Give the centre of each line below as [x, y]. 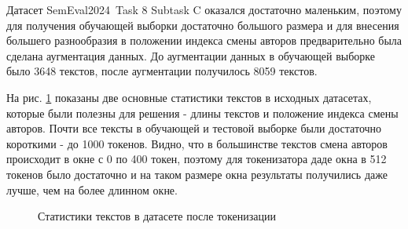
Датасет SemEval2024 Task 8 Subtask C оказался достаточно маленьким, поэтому [204, 9]
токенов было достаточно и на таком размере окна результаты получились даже [197, 174]
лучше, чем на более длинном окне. [92, 189]
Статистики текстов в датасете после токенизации [157, 216]
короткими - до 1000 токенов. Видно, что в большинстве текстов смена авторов [197, 143]
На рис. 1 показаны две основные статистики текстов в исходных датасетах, [189, 97]
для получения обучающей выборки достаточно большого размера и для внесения [203, 25]
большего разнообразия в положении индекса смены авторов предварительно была [204, 40]
